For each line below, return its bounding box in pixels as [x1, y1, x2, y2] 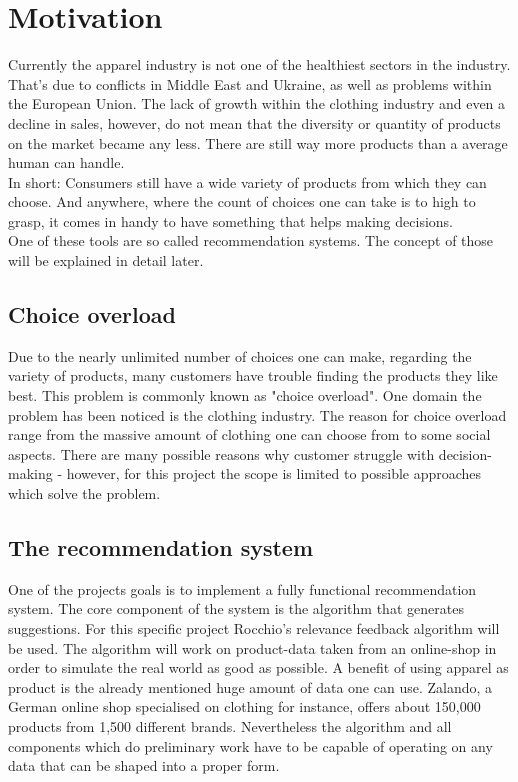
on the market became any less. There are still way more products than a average [8, 132, 508, 153]
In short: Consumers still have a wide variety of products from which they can [8, 171, 487, 192]
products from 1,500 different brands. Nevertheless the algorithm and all [8, 715, 452, 736]
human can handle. [8, 152, 125, 173]
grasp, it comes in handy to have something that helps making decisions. [8, 210, 453, 231]
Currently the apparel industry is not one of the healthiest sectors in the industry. [8, 54, 511, 75]
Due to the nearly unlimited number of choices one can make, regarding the [8, 345, 472, 366]
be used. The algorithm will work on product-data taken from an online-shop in [8, 637, 497, 658]
